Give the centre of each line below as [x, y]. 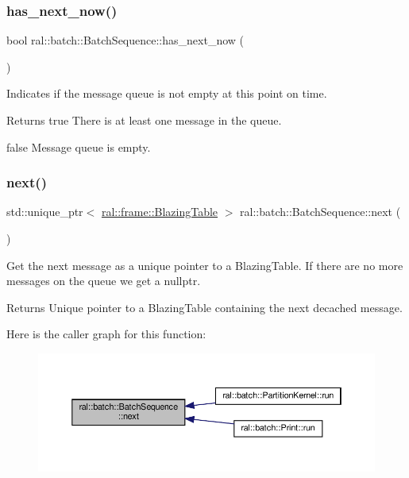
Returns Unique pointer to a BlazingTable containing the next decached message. [204, 307]
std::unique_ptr [45, 212]
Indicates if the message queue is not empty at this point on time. [167, 93]
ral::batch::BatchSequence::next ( [320, 212]
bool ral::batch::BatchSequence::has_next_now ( [125, 40]
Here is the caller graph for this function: [106, 334]
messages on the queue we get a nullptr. [104, 281]
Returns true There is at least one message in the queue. [144, 120]
